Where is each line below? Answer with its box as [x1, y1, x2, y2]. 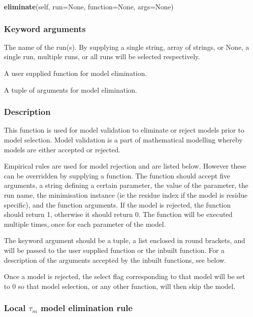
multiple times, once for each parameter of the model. [4, 218, 166, 229]
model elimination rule [40, 302, 133, 314]
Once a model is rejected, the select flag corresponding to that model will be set [4, 271, 245, 282]
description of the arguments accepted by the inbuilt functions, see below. [4, 254, 226, 265]
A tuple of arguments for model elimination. [4, 84, 137, 95]
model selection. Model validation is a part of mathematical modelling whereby [4, 135, 243, 144]
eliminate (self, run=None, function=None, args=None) [4, 1, 174, 11]
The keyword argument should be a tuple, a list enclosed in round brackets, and [4, 235, 246, 246]
